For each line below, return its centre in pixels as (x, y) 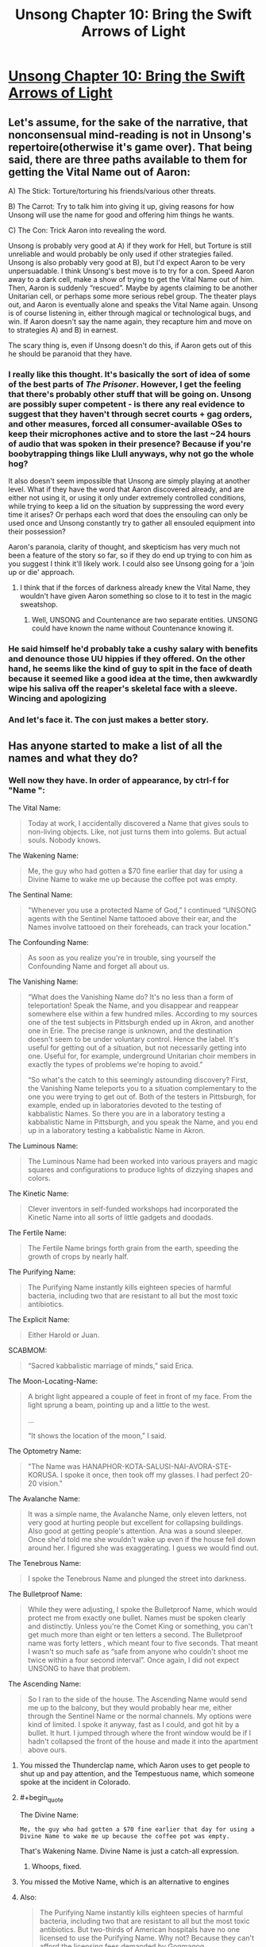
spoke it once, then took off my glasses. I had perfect (152, 1475)
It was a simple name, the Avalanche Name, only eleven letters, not (137, 1513)
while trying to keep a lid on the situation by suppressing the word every (126, 507)
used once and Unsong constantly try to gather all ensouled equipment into (132, 523)
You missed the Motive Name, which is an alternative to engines (124, 1881)
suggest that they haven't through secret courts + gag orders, (130, 414)
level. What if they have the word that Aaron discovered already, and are (126, 489)
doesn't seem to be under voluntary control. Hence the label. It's (133, 1039)
